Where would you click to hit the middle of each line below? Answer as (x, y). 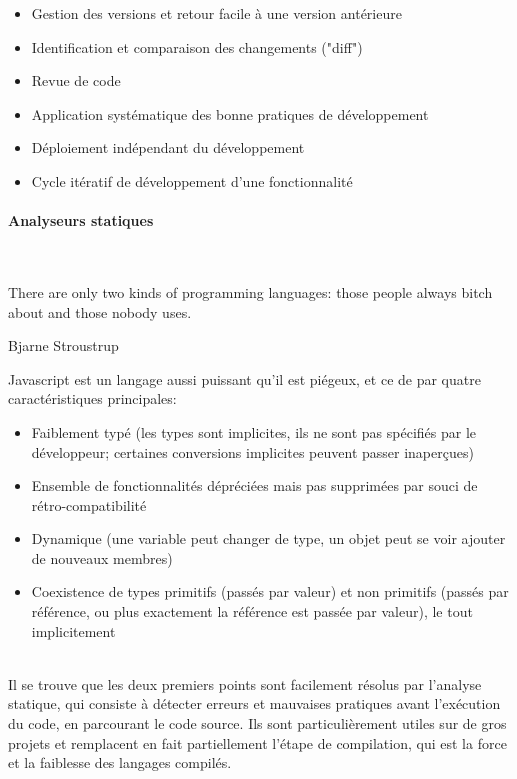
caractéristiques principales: (92, 398)
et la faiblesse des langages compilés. (120, 762)
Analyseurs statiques (81, 220)
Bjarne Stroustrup (63, 345)
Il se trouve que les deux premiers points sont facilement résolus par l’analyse (245, 683)
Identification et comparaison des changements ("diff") (197, 46)
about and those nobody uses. (100, 311)
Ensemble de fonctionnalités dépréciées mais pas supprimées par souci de (254, 485)
